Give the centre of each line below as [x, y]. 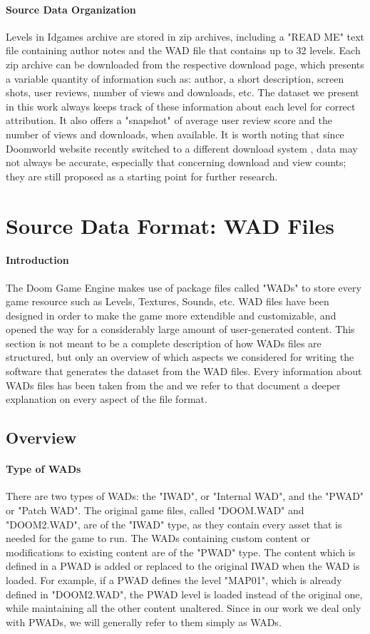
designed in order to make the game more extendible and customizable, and [171, 315]
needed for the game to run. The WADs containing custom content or [158, 538]
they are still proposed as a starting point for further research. [142, 176]
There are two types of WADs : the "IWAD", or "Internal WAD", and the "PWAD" [185, 496]
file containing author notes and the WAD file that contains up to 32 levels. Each [183, 50]
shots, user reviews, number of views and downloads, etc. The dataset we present [183, 92]
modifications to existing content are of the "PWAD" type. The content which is [181, 552]
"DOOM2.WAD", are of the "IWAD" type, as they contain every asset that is [174, 524]
